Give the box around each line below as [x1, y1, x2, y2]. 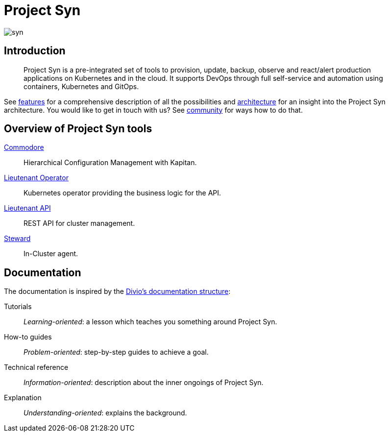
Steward [4, 234, 31, 243]
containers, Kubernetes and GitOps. [24, 82, 139, 91]
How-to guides [4, 333, 52, 341]
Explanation [4, 393, 42, 402]
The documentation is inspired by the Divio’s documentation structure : [4, 287, 231, 296]
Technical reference [4, 363, 69, 372]
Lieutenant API [4, 204, 51, 213]
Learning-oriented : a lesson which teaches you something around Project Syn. [24, 317, 277, 326]
